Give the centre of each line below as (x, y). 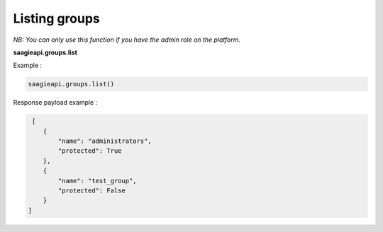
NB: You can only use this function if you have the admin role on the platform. (127, 40)
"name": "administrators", (105, 141)
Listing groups (57, 18)
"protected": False (91, 191)
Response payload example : (55, 103)
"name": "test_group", (98, 181)
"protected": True (90, 151)
